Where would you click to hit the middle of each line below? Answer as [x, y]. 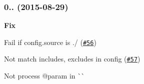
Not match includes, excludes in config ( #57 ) [72, 59]
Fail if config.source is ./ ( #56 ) [50, 42]
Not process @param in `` [44, 76]
